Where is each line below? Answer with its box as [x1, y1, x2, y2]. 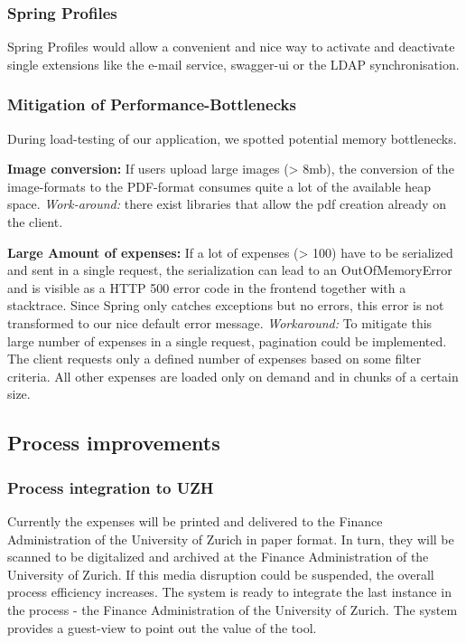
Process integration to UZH [7, 476, 214, 498]
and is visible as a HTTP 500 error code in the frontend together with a [7, 278, 406, 297]
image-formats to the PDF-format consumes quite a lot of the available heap [7, 176, 432, 195]
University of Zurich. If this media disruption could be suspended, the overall [7, 564, 434, 583]
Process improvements [7, 429, 220, 457]
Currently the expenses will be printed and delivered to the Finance [7, 511, 383, 530]
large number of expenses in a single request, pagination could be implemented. [7, 331, 447, 350]
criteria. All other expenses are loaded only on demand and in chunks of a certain [7, 366, 459, 385]
